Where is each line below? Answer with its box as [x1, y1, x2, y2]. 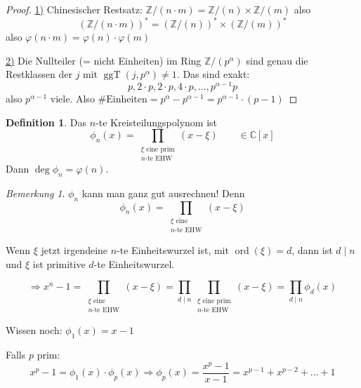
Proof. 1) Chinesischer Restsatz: [6, 2, 143, 16]
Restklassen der [6, 67, 72, 81]
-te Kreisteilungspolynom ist [96, 114, 218, 129]
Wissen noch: [6, 323, 63, 337]
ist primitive [32, 256, 86, 271]
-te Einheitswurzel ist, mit [117, 243, 229, 257]
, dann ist [291, 243, 333, 257]
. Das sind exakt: [176, 67, 250, 81]
